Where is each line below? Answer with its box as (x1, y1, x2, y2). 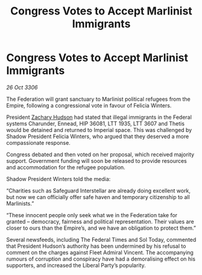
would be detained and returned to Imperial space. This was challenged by (6, 126, 192, 133)
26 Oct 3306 (6, 83, 38, 91)
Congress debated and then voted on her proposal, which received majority (6, 151, 195, 158)
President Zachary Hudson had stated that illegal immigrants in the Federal (6, 113, 192, 121)
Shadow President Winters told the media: (6, 175, 111, 182)
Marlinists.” (6, 200, 34, 207)
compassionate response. (6, 139, 71, 146)
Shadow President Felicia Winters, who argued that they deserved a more (6, 133, 189, 140)
